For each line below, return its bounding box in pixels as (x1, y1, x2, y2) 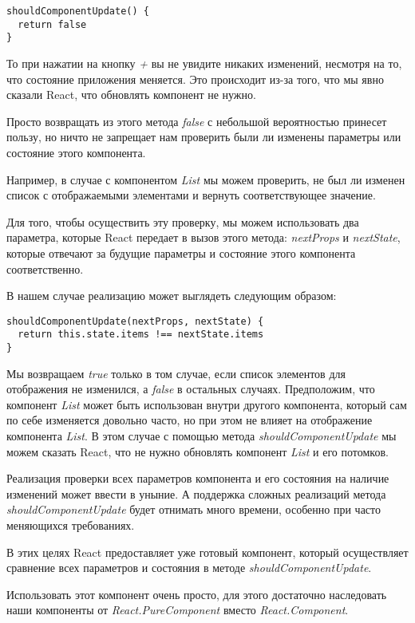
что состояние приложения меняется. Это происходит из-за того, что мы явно (6, 70, 384, 87)
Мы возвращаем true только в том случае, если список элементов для (6, 365, 346, 381)
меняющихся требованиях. (6, 517, 135, 533)
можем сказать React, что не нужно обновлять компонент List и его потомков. (6, 443, 389, 459)
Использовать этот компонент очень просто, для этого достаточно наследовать (6, 586, 387, 602)
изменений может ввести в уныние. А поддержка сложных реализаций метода (6, 485, 386, 502)
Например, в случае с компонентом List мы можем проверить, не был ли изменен (6, 171, 405, 187)
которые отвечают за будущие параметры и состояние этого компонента (6, 244, 356, 261)
